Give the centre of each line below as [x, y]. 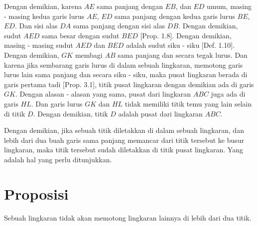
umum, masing [229, 6]
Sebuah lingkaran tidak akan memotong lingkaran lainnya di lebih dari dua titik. [128, 217]
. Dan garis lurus [57, 103]
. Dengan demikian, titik [70, 113]
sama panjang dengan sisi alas [119, 26]
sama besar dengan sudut [81, 35]
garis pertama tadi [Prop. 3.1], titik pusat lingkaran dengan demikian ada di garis [129, 84]
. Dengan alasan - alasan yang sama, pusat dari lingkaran [103, 94]
